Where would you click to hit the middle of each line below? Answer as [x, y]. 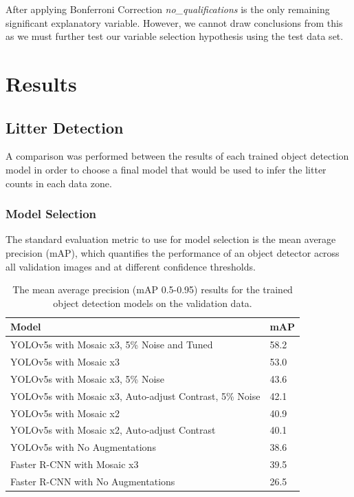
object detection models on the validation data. [153, 303]
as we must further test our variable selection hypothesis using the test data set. [175, 36]
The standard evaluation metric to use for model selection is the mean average [171, 239]
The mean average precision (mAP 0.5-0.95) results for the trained [153, 289]
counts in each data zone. [59, 183]
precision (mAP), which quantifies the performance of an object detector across [173, 252]
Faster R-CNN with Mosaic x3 [75, 464]
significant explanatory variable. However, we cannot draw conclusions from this [174, 22]
